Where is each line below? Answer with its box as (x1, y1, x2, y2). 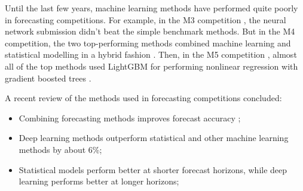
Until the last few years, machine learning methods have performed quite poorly (5, 2, 298, 14)
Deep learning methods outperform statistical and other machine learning (19, 131, 289, 144)
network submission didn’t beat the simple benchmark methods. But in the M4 (5, 25, 295, 37)
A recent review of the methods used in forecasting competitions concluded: (5, 92, 282, 104)
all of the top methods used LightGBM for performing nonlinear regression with (5, 60, 298, 72)
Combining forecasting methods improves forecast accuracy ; (19, 111, 241, 124)
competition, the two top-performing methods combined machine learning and (5, 36, 291, 49)
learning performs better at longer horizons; (19, 175, 179, 187)
